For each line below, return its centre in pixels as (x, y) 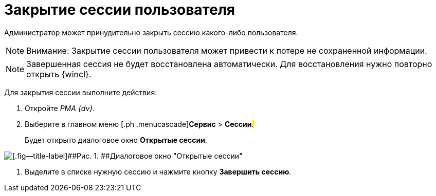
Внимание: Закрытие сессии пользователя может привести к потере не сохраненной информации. (227, 50)
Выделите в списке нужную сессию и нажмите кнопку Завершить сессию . (158, 171)
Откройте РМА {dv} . (60, 108)
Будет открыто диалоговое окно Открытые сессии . (116, 140)
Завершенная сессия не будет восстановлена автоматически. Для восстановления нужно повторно (229, 64)
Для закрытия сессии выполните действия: (81, 92)
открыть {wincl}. (59, 74)
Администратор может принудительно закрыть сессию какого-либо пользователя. (151, 32)
